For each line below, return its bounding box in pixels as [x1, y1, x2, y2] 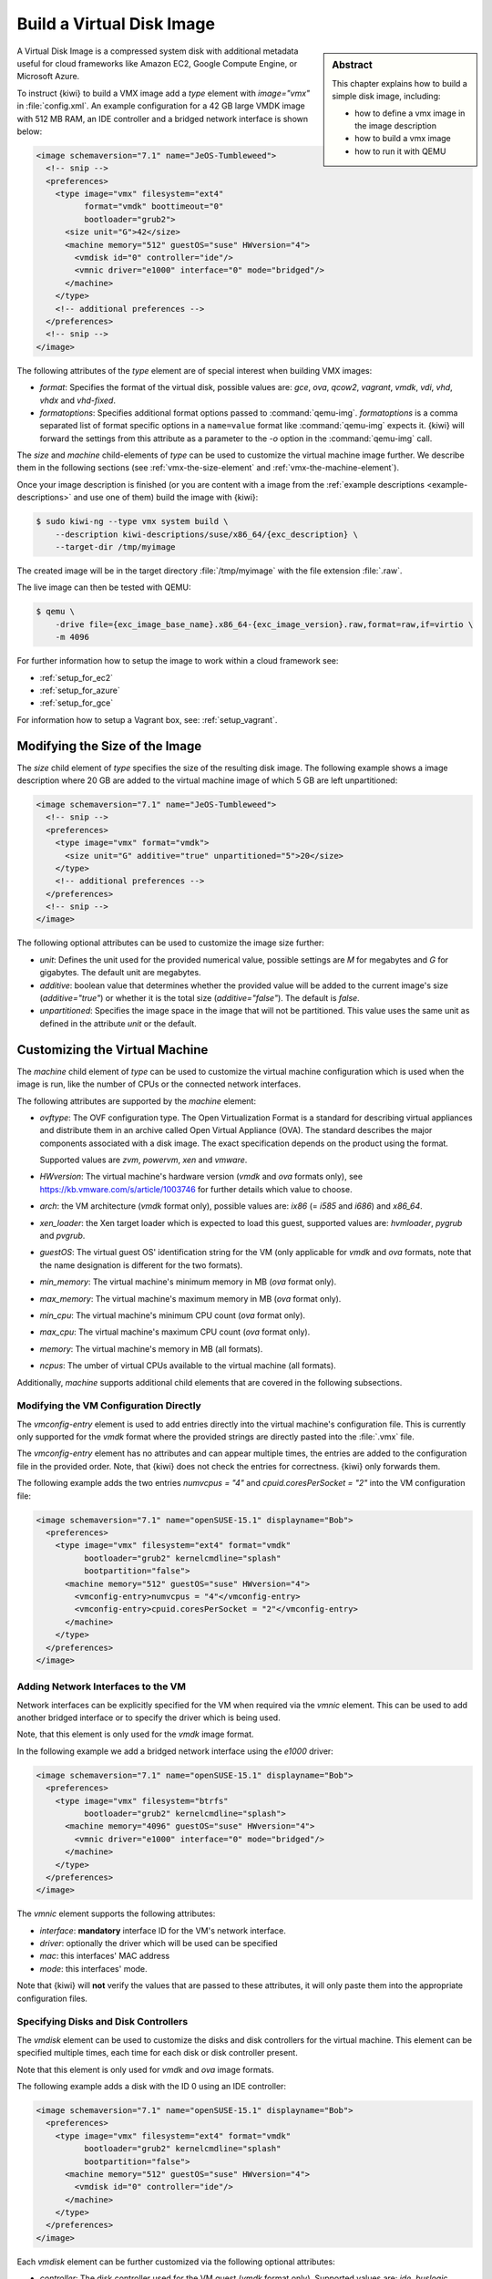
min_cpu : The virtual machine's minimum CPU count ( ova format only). [39, 1309, 305, 1321]
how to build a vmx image [354, 133, 451, 144]
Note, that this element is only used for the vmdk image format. [16, 1728, 254, 1740]
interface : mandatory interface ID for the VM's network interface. [39, 1924, 286, 1936]
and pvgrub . [39, 1231, 86, 1242]
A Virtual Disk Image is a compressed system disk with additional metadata [16, 46, 299, 57]
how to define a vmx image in [354, 108, 466, 119]
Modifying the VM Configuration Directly [16, 1399, 202, 1412]
